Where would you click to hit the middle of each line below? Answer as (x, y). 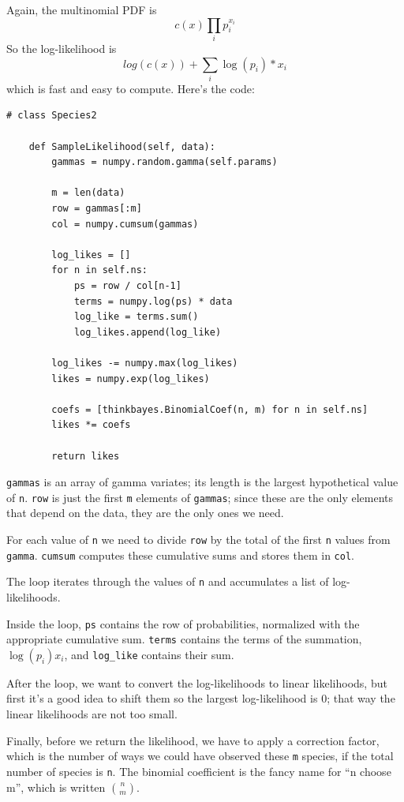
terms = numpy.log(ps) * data (153, 301)
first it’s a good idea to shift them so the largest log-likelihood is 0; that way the (201, 698)
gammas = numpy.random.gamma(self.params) (165, 162)
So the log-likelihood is (62, 48)
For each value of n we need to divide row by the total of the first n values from (198, 539)
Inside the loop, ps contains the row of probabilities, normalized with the (183, 623)
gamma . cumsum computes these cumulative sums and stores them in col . (180, 555)
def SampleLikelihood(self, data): (122, 146)
